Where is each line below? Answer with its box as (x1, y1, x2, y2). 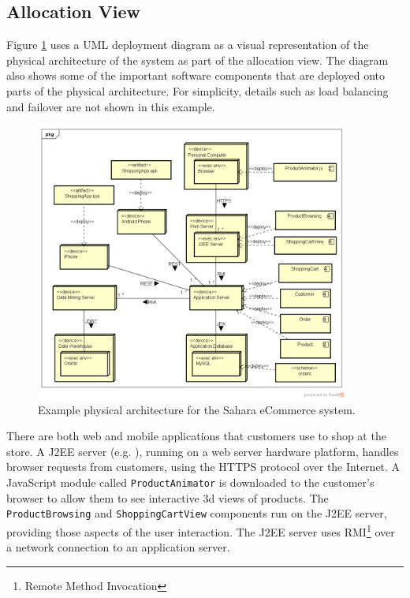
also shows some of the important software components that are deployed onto (6, 67, 386, 84)
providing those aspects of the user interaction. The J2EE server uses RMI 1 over (6, 521, 395, 540)
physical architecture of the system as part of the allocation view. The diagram (6, 51, 389, 68)
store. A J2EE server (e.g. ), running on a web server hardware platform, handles (6, 443, 399, 459)
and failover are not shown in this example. (6, 98, 215, 114)
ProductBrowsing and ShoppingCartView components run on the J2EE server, (6, 505, 387, 521)
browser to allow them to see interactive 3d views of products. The (6, 489, 329, 506)
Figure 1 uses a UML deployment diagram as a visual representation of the (6, 36, 369, 53)
